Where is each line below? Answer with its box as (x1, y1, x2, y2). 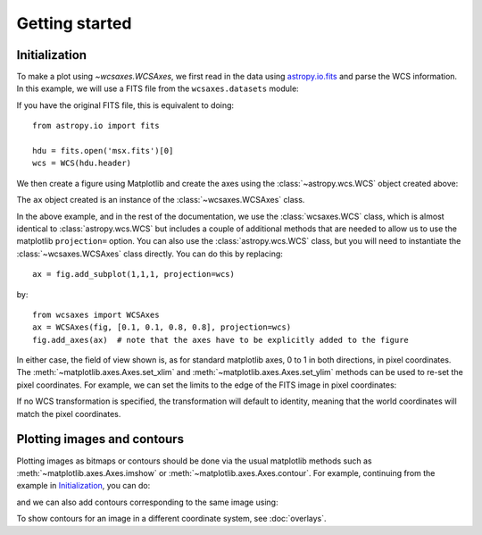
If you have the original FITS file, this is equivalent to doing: (16, 99, 235, 111)
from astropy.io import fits (32, 121, 160, 131)
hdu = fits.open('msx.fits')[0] (32, 146, 174, 156)
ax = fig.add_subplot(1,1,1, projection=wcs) (32, 269, 236, 280)
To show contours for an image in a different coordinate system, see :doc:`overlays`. (16, 514, 327, 524)
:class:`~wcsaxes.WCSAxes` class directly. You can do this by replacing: (16, 248, 283, 259)
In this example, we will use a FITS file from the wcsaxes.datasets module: (16, 83, 299, 94)
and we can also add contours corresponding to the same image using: (16, 497, 278, 507)
